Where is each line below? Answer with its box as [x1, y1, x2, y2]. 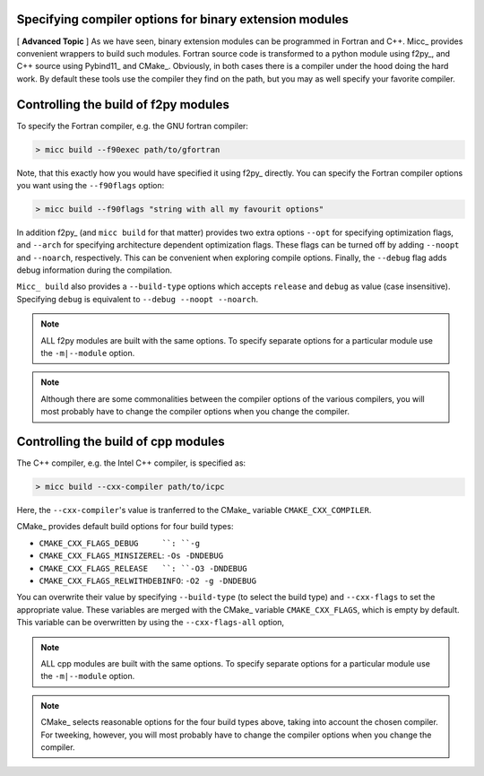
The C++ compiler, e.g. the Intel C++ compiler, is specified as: [16, 458, 246, 468]
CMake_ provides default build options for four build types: [16, 521, 234, 532]
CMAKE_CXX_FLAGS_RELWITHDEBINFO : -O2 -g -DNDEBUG [39, 575, 257, 587]
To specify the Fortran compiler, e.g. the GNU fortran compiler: [16, 120, 248, 131]
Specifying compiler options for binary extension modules [16, 12, 350, 27]
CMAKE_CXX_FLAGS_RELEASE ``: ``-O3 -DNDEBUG [39, 563, 247, 573]
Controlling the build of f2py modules [16, 97, 230, 112]
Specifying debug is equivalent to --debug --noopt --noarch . [16, 293, 259, 304]
